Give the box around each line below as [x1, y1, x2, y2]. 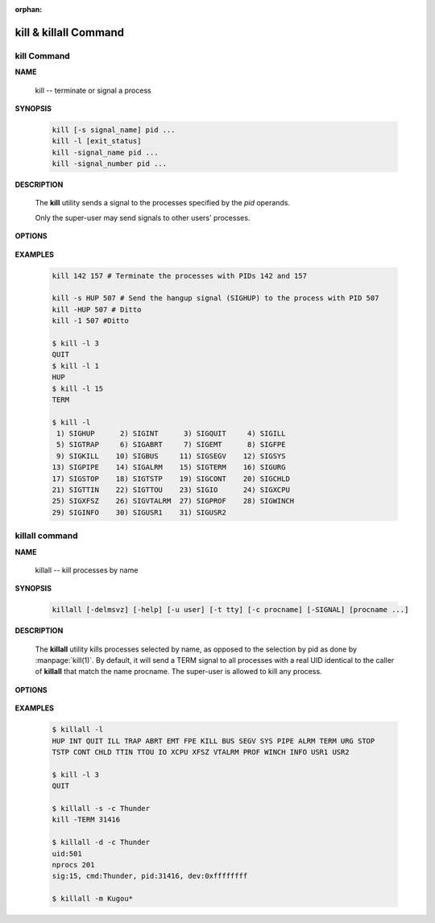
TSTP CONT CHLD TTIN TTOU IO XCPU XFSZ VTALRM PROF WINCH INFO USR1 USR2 [52, 747, 350, 757]
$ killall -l [52, 725, 104, 735]
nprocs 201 [52, 860, 95, 869]
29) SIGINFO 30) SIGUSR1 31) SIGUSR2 [52, 507, 227, 517]
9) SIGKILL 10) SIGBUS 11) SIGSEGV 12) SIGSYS [56, 451, 286, 461]
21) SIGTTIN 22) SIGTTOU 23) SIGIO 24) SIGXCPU [52, 486, 290, 495]
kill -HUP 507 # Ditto [52, 304, 142, 314]
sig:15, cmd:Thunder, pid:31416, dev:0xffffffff [52, 871, 248, 881]
